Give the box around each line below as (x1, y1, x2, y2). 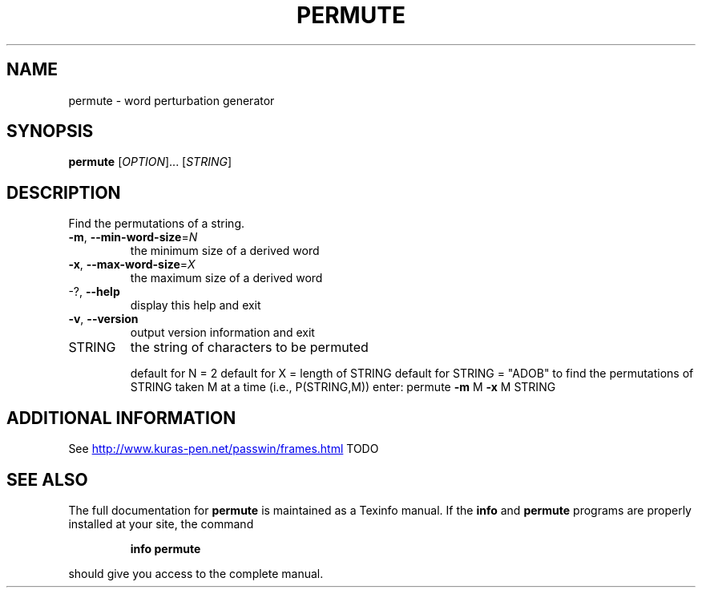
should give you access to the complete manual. (68, 566, 324, 580)
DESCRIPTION (6, 182, 121, 203)
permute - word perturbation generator (68, 93, 275, 107)
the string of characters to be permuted (130, 339, 369, 356)
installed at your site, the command (68, 516, 254, 531)
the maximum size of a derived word (130, 271, 323, 285)
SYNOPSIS (6, 121, 94, 142)
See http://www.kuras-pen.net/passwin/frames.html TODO (68, 442, 379, 456)
